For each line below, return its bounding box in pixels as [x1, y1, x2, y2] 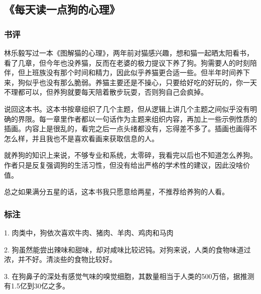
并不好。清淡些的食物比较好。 [18, 254, 116, 264]
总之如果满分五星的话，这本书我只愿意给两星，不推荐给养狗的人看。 [4, 186, 229, 197]
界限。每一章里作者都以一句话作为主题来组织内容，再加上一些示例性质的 [18, 113, 257, 124]
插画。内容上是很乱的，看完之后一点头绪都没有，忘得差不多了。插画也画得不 [4, 123, 257, 134]
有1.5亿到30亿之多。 [4, 280, 69, 291]
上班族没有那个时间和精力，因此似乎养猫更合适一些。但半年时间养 [25, 67, 243, 78]
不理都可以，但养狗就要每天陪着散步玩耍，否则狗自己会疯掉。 [4, 87, 208, 97]
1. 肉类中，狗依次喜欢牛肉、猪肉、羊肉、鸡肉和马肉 [4, 227, 174, 237]
